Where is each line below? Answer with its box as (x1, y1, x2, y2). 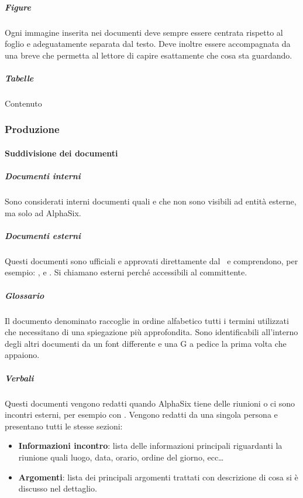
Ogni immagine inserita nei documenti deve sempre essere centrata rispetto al (5, 26, 283, 38)
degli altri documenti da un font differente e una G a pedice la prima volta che (5, 337, 287, 349)
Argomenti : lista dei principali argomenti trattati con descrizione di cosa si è (18, 470, 298, 483)
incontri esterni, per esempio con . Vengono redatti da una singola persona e (5, 408, 278, 421)
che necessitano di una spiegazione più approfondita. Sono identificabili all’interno (5, 326, 298, 338)
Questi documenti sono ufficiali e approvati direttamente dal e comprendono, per (5, 254, 298, 267)
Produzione (5, 122, 60, 137)
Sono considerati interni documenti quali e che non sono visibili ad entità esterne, (5, 195, 297, 207)
